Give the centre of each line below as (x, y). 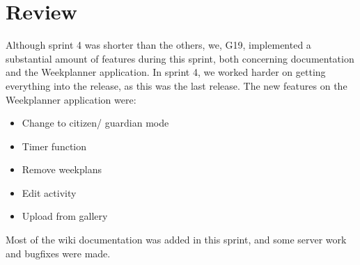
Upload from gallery (65, 216)
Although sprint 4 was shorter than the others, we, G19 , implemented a (158, 45)
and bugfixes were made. (58, 253)
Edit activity (49, 192)
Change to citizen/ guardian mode (95, 123)
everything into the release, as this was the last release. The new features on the (177, 85)
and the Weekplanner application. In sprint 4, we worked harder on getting (166, 72)
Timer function (54, 146)
